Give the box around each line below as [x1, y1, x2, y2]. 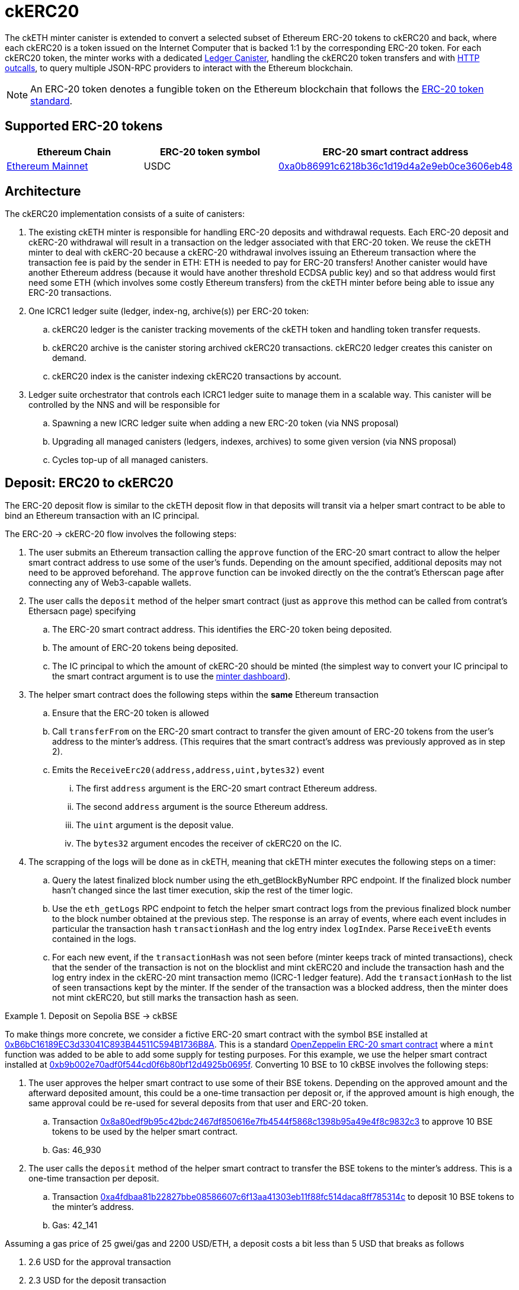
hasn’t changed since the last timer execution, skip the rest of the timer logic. [52, 885, 353, 896]
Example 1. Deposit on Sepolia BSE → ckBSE [5, 1011, 178, 1021]
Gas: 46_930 [52, 1145, 101, 1155]
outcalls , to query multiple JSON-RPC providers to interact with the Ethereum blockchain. [5, 62, 353, 73]
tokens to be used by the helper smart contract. [52, 1126, 238, 1137]
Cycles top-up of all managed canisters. [52, 455, 209, 465]
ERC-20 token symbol [159, 145, 260, 158]
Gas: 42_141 [52, 1220, 98, 1231]
